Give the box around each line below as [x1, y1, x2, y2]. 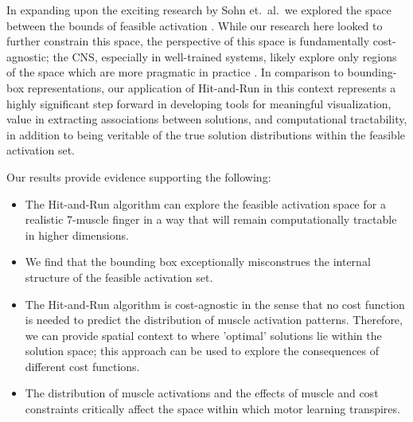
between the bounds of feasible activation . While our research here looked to [6, 17, 383, 33]
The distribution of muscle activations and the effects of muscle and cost [25, 385, 379, 401]
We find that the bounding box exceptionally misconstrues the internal [25, 253, 371, 270]
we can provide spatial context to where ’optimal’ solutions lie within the [25, 326, 382, 343]
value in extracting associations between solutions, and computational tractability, [6, 111, 407, 127]
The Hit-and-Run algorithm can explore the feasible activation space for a [25, 195, 386, 212]
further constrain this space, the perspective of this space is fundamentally [6, 33, 370, 49]
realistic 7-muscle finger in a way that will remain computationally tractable [25, 211, 397, 228]
